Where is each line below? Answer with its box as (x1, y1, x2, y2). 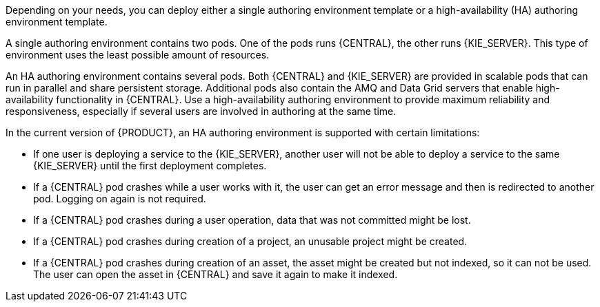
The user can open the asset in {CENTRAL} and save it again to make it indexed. (33, 268, 398, 280)
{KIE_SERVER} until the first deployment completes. (33, 160, 267, 171)
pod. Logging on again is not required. (33, 193, 206, 204)
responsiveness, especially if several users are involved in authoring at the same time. (6, 105, 397, 117)
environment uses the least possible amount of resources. (6, 49, 270, 61)
